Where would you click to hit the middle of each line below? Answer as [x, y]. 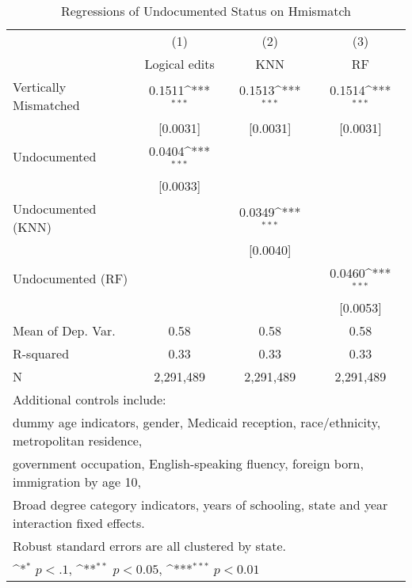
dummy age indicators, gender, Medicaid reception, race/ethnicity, [197, 422]
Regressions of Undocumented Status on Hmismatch [206, 11]
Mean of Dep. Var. [64, 330]
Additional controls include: [90, 399]
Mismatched [46, 105]
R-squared [41, 353]
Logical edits [179, 64]
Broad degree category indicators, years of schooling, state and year [200, 504]
